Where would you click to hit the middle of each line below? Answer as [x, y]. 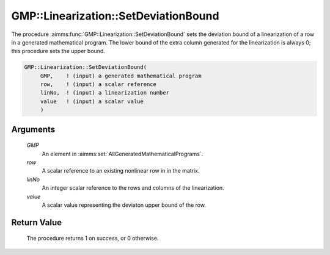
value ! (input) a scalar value [92, 101]
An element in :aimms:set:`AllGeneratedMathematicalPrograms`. [123, 154]
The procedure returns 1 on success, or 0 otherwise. [93, 239]
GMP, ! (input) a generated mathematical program [121, 76]
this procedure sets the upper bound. [58, 51]
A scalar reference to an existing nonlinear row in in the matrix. [121, 171]
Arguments [33, 129]
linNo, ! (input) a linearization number [105, 93]
